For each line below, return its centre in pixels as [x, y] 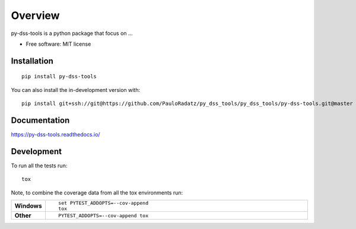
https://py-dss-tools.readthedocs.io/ [55, 135]
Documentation [40, 120]
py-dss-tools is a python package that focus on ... [72, 33]
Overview [35, 15]
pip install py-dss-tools [59, 77]
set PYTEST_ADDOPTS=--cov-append [103, 203]
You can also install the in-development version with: [76, 90]
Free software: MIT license [58, 44]
